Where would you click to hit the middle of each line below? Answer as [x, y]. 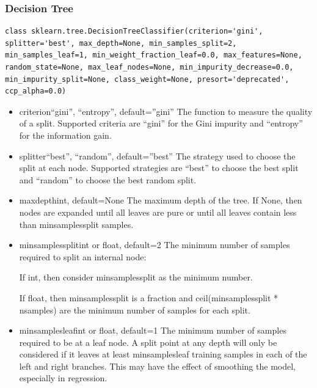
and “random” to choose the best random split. [108, 179]
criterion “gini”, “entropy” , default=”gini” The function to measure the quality [166, 111]
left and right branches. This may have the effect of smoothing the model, [157, 366]
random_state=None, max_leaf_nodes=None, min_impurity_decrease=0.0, [149, 67]
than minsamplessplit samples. [76, 224]
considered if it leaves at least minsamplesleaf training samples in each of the [163, 354]
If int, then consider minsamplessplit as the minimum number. [136, 277]
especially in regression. [63, 378]
